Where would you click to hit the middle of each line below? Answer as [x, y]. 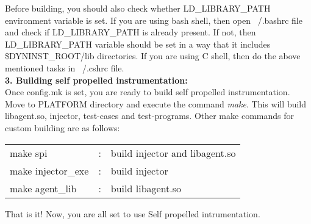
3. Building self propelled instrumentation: [96, 80]
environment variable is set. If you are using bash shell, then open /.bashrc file [154, 20]
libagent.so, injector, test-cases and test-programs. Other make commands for [149, 116]
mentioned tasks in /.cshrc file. [65, 67]
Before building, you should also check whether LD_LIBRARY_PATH [138, 8]
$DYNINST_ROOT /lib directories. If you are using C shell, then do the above [153, 56]
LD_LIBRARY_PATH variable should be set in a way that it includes [138, 44]
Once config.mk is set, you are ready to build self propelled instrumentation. [148, 92]
